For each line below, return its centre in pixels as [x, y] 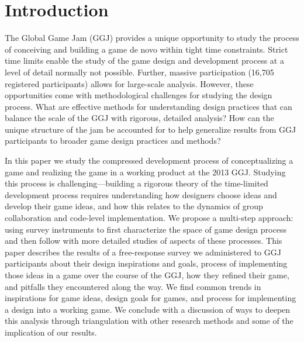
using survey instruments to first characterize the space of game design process [146, 229]
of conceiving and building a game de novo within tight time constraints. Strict [146, 49]
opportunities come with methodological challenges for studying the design [139, 95]
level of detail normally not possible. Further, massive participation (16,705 [139, 72]
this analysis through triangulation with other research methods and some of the [149, 321]
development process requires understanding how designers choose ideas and [141, 194]
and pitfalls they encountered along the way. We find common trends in [133, 286]
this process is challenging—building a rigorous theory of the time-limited [137, 183]
